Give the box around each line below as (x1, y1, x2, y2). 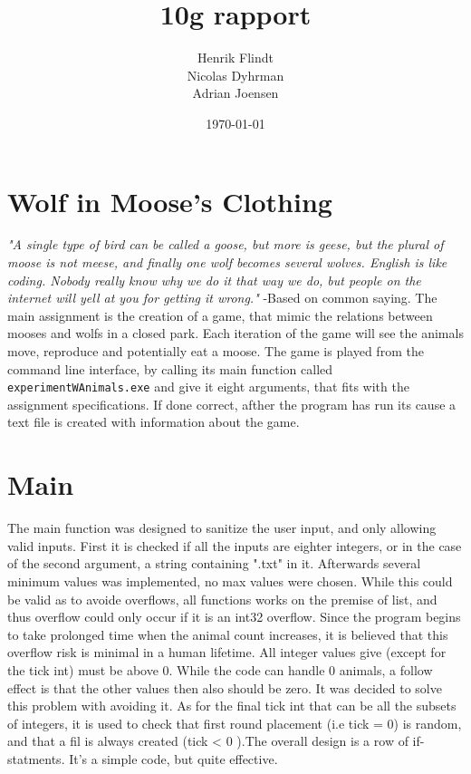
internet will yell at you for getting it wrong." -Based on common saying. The (7, 288, 437, 307)
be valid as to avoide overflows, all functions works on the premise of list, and (7, 589, 437, 608)
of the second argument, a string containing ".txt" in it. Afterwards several (7, 554, 421, 573)
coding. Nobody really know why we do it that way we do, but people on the (7, 270, 421, 289)
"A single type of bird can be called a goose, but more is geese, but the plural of (7, 235, 444, 254)
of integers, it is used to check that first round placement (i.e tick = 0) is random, (7, 713, 462, 732)
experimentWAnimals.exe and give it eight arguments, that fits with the (7, 377, 409, 396)
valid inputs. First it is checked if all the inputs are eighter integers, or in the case (7, 536, 462, 555)
